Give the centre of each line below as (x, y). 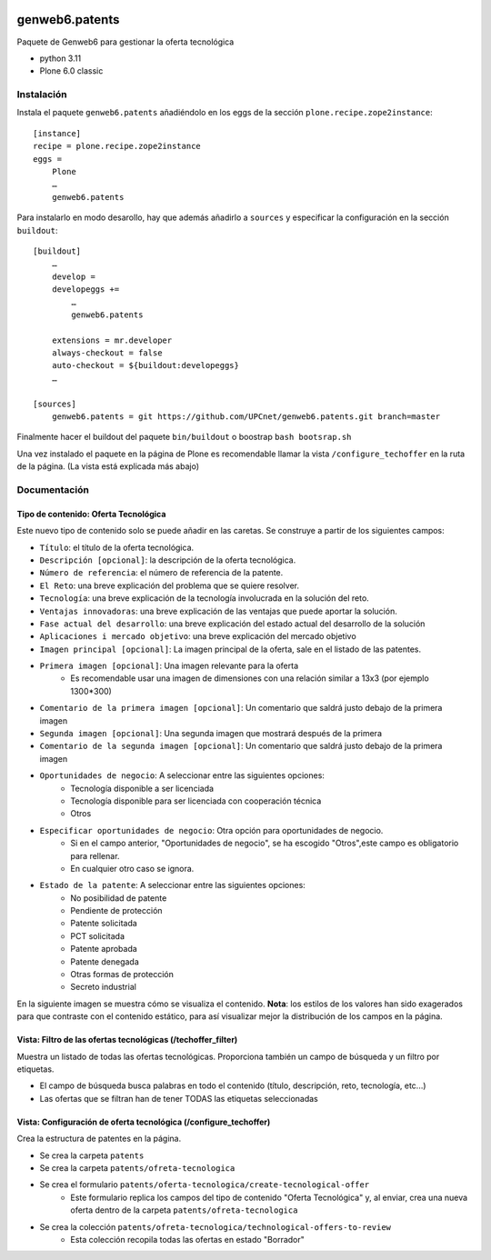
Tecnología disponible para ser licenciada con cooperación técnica (196, 801)
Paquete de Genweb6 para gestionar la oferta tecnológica (125, 42)
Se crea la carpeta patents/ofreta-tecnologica (137, 1167)
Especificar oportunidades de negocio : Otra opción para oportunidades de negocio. (211, 830)
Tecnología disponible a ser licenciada (142, 788)
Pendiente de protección (116, 911)
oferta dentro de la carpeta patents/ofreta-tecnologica (184, 1210)
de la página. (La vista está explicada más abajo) (108, 466)
